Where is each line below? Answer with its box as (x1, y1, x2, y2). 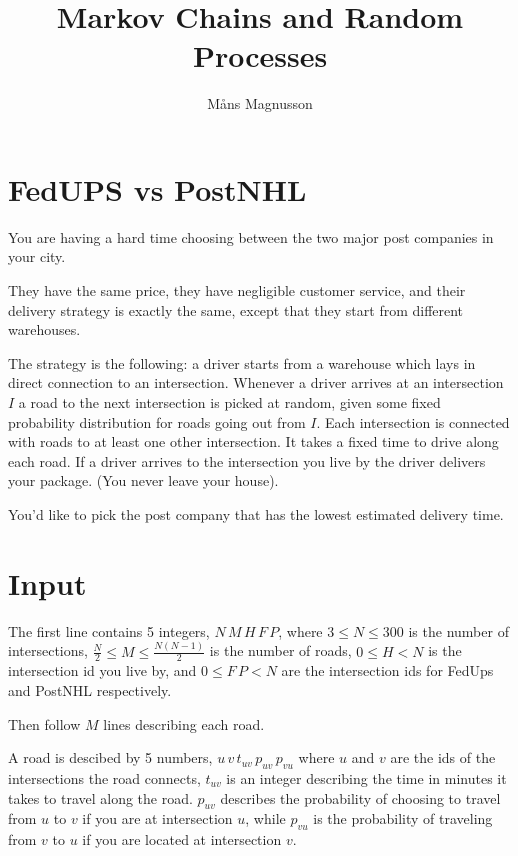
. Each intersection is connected (316, 411, 510, 432)
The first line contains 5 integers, (8, 620, 210, 641)
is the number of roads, (209, 640, 352, 661)
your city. (8, 246, 66, 267)
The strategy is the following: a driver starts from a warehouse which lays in (8, 352, 476, 373)
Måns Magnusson (207, 93, 313, 114)
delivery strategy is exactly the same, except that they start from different (8, 299, 464, 320)
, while (245, 808, 286, 829)
